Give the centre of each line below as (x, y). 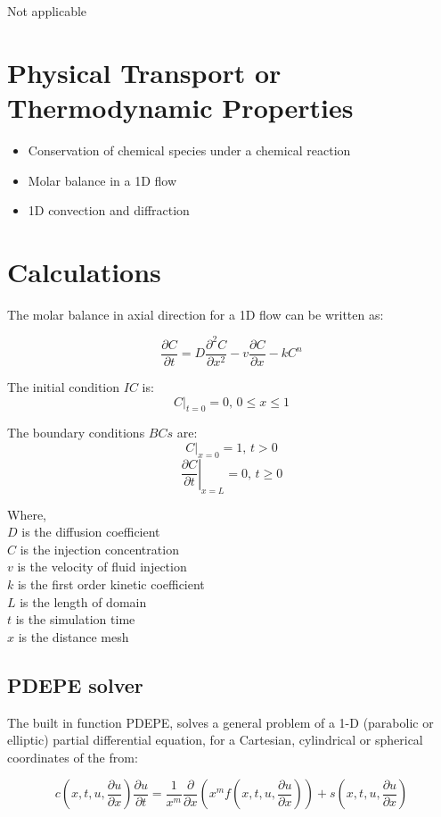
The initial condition (64, 386)
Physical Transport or (144, 72)
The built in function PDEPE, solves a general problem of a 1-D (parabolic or (220, 722)
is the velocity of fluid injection (102, 567)
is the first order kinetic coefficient (111, 584)
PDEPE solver (75, 684)
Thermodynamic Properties (180, 107)
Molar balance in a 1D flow (102, 180)
